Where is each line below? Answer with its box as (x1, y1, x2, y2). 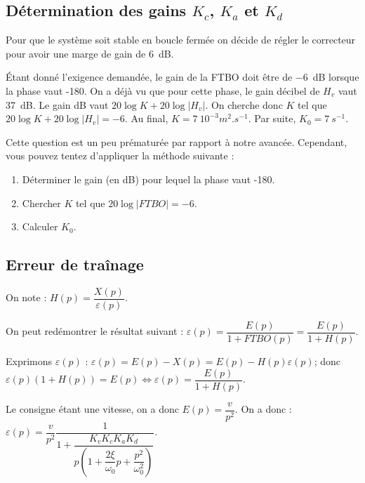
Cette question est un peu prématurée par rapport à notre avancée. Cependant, (6, 134, 347, 149)
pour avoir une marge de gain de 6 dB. (6, 46, 174, 60)
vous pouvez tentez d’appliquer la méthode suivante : (6, 148, 234, 163)
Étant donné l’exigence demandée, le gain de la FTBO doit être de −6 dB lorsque (6, 70, 359, 84)
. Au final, (124, 111, 168, 126)
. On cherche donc (205, 97, 283, 112)
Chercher (22, 195, 61, 210)
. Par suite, (248, 111, 296, 126)
